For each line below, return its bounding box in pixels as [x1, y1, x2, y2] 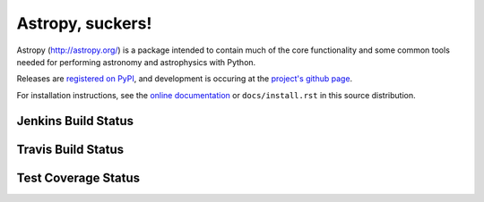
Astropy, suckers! [16, 13, 152, 33]
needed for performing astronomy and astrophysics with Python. [16, 56, 256, 67]
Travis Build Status [16, 141, 125, 156]
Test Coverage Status [16, 170, 141, 185]
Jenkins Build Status [16, 113, 134, 129]
